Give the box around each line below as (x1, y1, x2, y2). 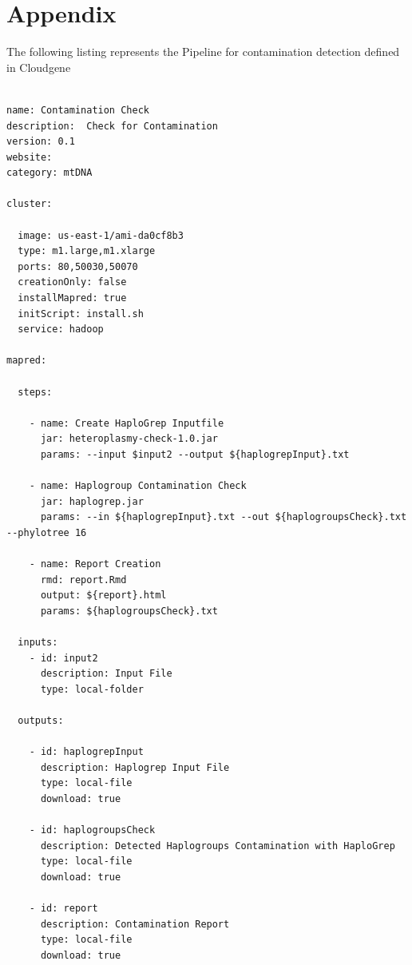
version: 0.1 (6, 136, 75, 148)
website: (6, 151, 53, 163)
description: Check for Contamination (6, 120, 218, 132)
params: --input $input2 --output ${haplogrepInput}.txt (40, 448, 350, 460)
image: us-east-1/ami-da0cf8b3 (18, 229, 184, 241)
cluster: (6, 198, 53, 210)
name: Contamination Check (6, 104, 149, 116)
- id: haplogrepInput (29, 746, 144, 758)
